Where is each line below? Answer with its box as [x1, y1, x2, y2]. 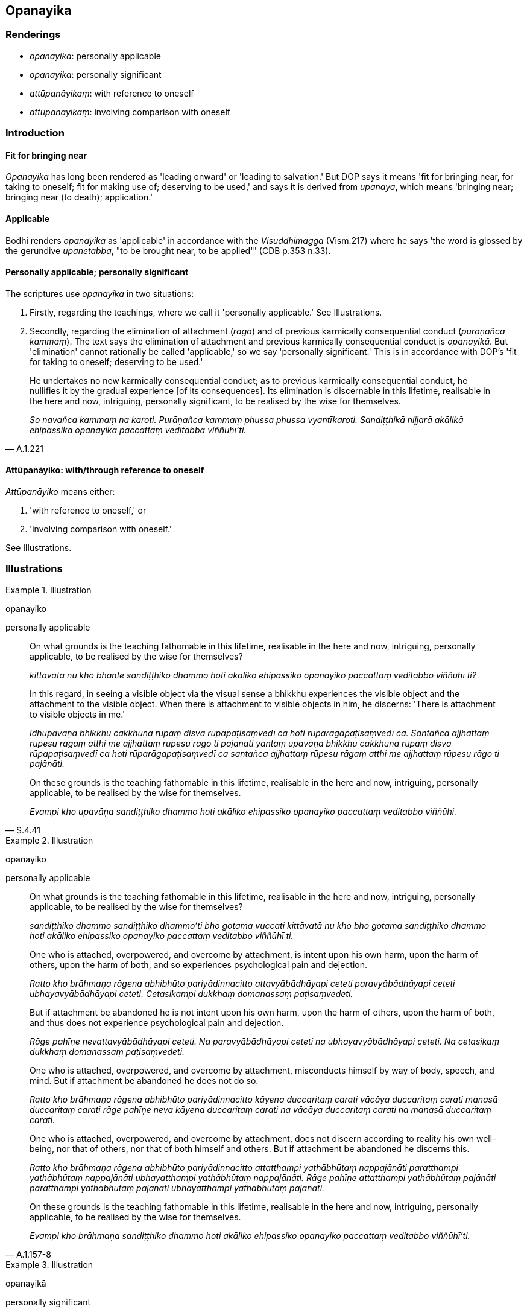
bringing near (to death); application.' [5, 192, 153, 203]
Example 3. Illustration [5, 1259, 93, 1270]
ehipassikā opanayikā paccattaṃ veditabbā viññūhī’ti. [30, 424, 247, 435]
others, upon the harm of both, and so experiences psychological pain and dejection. [30, 959, 367, 970]
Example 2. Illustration [5, 835, 93, 845]
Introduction [5, 127, 65, 139]
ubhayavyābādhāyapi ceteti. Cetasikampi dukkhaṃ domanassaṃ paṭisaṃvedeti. [30, 988, 353, 999]
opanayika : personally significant [30, 69, 162, 80]
